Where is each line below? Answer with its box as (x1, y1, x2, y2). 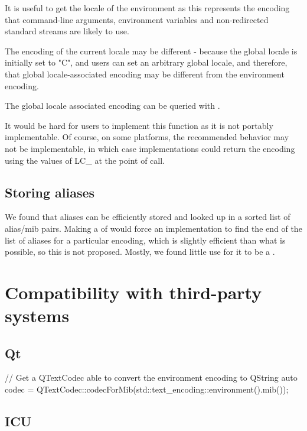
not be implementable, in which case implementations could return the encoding (5, 142, 295, 154)
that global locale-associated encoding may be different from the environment (5, 67, 285, 80)
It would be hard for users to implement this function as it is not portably (5, 119, 273, 131)
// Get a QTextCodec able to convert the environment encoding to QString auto (5, 371, 298, 384)
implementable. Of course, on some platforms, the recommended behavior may (5, 131, 289, 143)
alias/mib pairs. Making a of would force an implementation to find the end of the (5, 222, 302, 234)
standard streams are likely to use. (5, 25, 129, 37)
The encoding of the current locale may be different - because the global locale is (5, 44, 298, 57)
